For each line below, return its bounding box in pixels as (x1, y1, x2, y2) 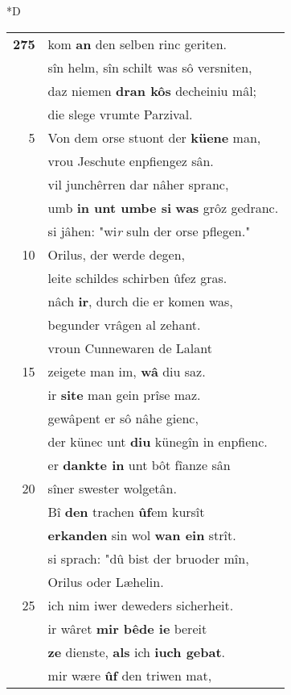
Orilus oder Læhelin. (47, 572, 164, 591)
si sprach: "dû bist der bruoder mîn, (47, 548, 249, 568)
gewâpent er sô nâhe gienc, (47, 408, 199, 427)
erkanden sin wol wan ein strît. (47, 525, 236, 544)
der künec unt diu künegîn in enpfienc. (47, 431, 268, 451)
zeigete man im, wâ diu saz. (47, 361, 206, 381)
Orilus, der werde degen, (47, 244, 186, 264)
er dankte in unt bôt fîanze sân (47, 455, 231, 474)
